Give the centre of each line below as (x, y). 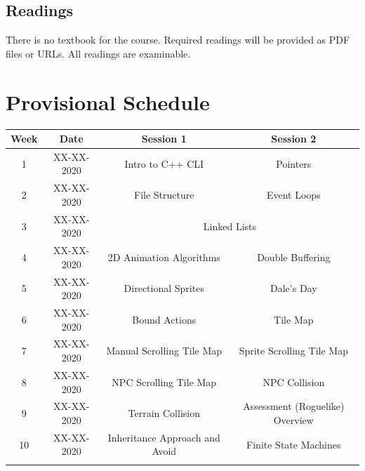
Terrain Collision (164, 413)
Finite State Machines (294, 444)
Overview (293, 419)
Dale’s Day (294, 288)
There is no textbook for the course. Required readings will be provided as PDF (178, 40)
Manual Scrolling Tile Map (164, 351)
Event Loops (293, 195)
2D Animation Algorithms (164, 257)
